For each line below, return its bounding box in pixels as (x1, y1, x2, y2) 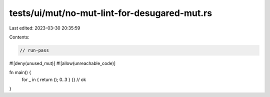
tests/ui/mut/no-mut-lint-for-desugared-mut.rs (9, 7, 212, 18)
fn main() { (9, 69, 31, 75)
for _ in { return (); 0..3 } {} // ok (21, 76, 86, 82)
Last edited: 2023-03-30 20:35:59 (9, 25, 80, 31)
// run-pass (19, 47, 49, 53)
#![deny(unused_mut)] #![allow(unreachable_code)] (9, 60, 116, 66)
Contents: (9, 34, 29, 40)
